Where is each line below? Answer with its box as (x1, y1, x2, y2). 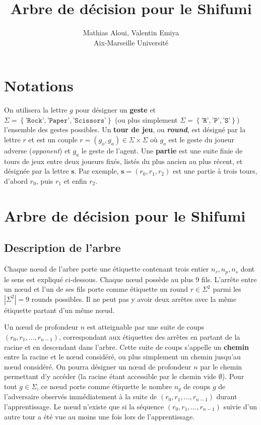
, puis (36, 176, 53, 186)
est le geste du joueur (168, 134, 234, 145)
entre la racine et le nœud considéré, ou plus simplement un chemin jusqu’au (4, 351, 241, 362)
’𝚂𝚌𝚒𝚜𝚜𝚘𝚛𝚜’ (73, 117, 106, 124)
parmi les (213, 284, 241, 294)
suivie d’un (223, 401, 257, 412)
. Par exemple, (74, 166, 119, 176)
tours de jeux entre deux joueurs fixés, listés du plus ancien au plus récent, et (4, 155, 243, 166)
